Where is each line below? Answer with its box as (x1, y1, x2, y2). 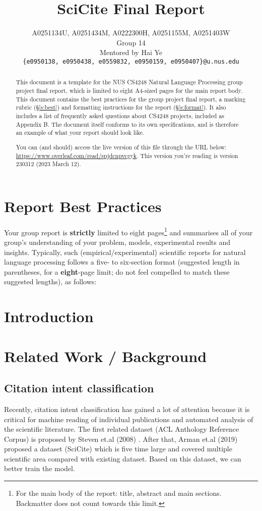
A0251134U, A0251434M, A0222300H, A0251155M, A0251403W (32, 27, 230, 38)
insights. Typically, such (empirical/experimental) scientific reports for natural (4, 246, 246, 257)
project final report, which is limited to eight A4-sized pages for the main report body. (16, 86, 243, 95)
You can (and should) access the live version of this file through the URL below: (16, 142, 227, 151)
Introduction (4, 306, 94, 327)
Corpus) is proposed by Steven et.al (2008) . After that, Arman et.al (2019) (4, 433, 238, 444)
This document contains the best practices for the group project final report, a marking (16, 94, 246, 103)
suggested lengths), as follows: (4, 276, 97, 287)
